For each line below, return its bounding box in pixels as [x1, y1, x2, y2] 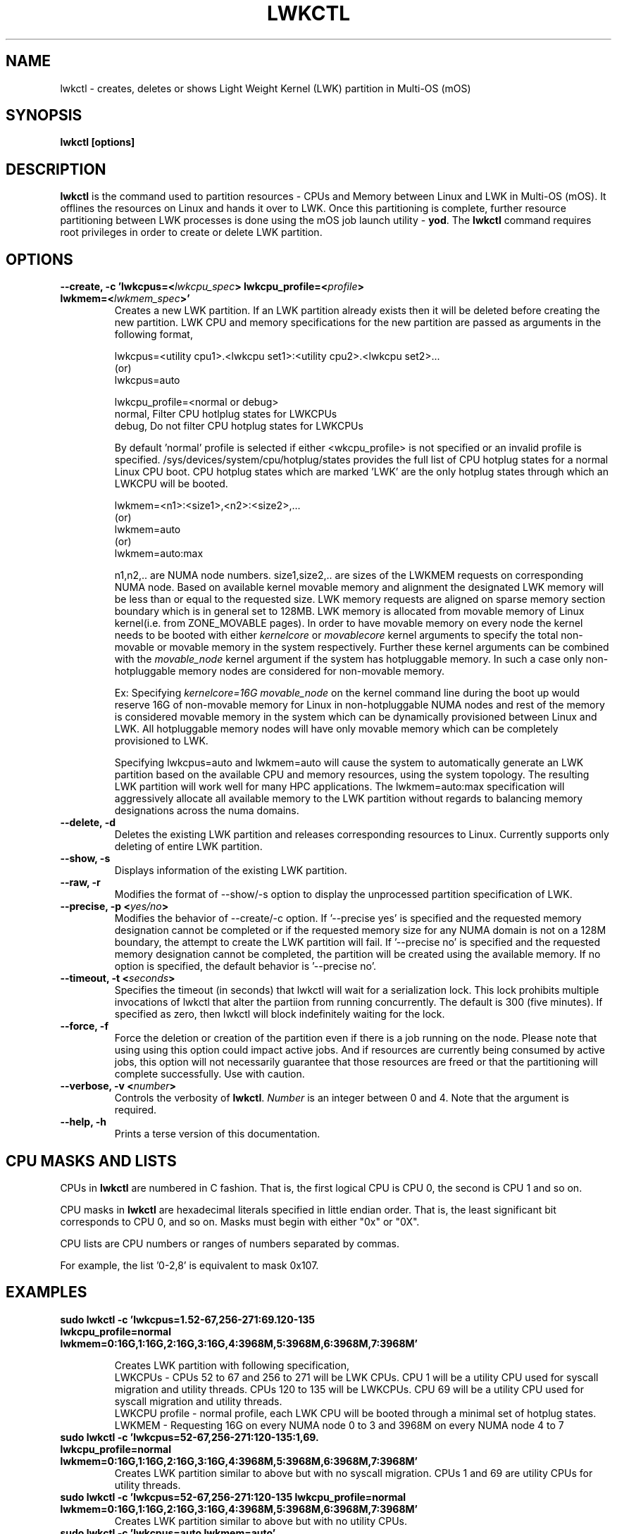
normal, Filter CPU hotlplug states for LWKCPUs [114, 408, 337, 420]
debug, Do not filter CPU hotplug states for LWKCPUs [114, 420, 363, 432]
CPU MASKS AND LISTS [6, 1152, 177, 1170]
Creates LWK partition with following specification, [114, 1359, 349, 1371]
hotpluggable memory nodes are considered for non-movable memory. [114, 665, 445, 678]
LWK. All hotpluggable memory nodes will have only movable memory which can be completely [114, 723, 559, 735]
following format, [114, 328, 193, 341]
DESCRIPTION [6, 160, 106, 178]
